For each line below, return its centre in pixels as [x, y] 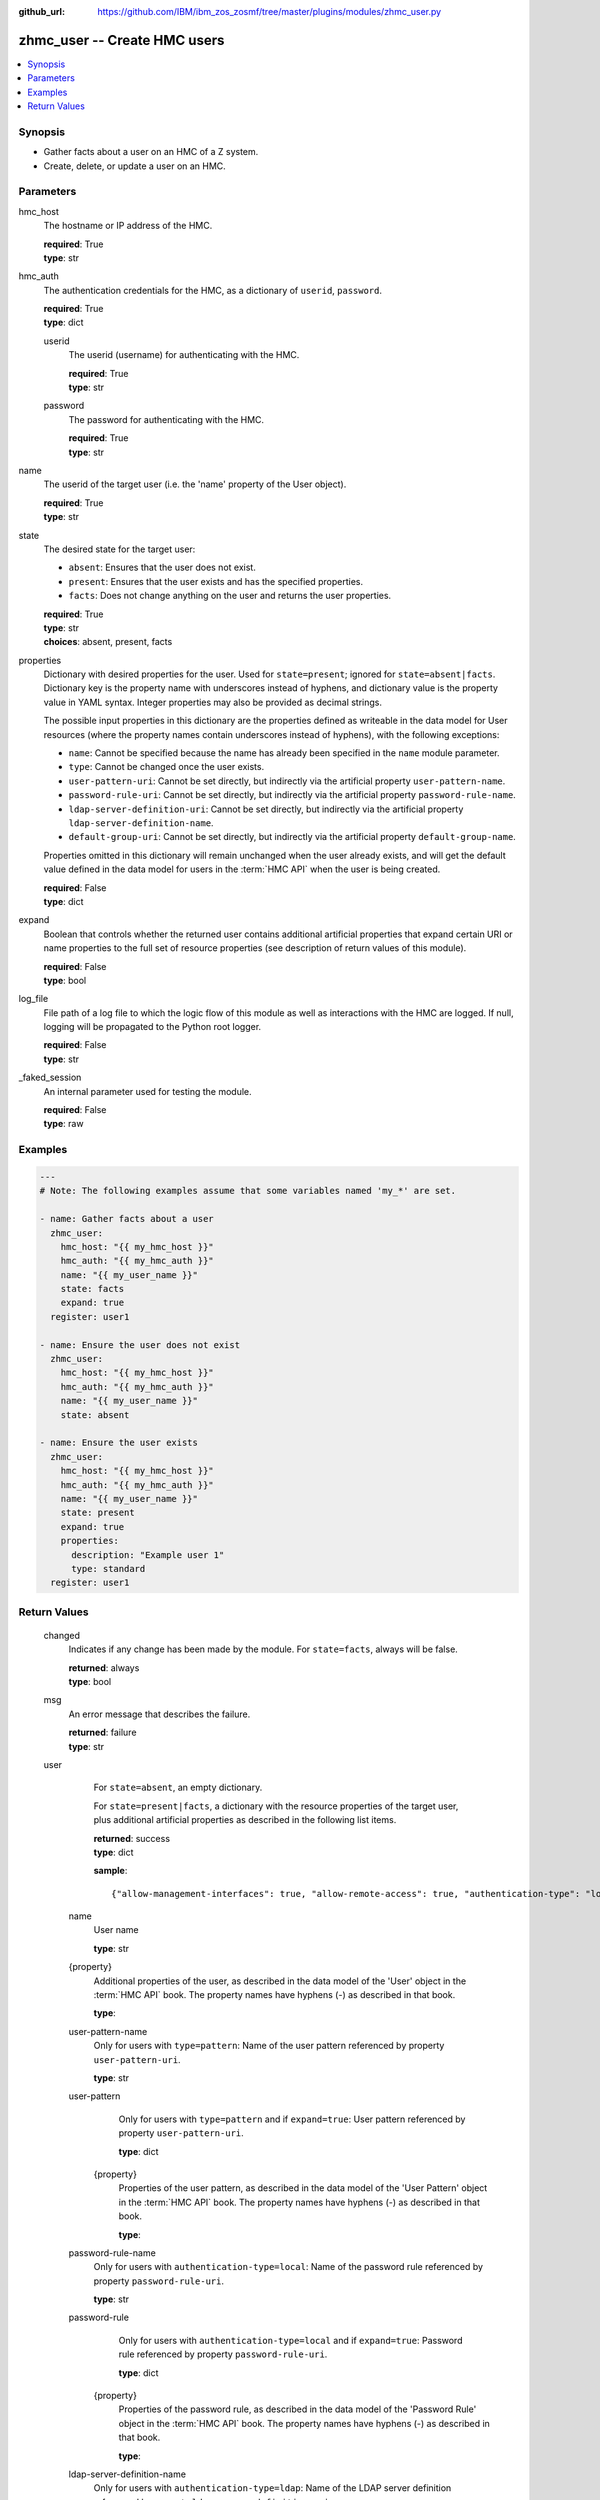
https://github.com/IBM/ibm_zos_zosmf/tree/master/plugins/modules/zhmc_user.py [269, 11]
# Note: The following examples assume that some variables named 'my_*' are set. [248, 1191]
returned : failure [102, 1732]
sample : [110, 1871]
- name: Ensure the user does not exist [139, 1344]
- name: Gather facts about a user [126, 1219]
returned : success [131, 1838]
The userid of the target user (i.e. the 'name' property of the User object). [195, 484]
